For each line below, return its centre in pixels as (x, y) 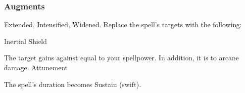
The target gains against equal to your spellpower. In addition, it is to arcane (122, 58)
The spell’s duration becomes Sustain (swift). (73, 84)
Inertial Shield (25, 41)
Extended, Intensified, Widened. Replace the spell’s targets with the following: (123, 24)
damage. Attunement (36, 67)
